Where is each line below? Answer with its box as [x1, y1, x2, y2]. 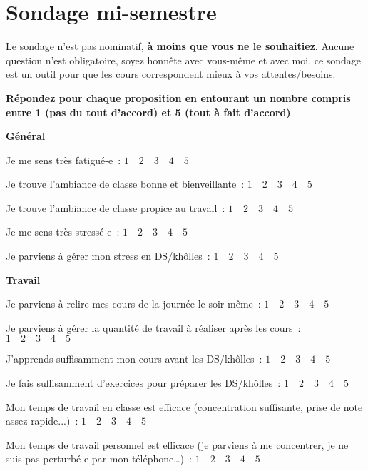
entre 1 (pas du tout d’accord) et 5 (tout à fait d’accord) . [6, 104, 294, 119]
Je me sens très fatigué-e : [6, 152, 121, 167]
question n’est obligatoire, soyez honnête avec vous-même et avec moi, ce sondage [6, 52, 362, 67]
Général [6, 128, 46, 143]
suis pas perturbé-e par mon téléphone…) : [6, 451, 192, 466]
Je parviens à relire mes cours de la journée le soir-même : [6, 296, 261, 311]
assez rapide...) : [6, 413, 78, 428]
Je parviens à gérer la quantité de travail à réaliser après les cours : [6, 320, 301, 335]
